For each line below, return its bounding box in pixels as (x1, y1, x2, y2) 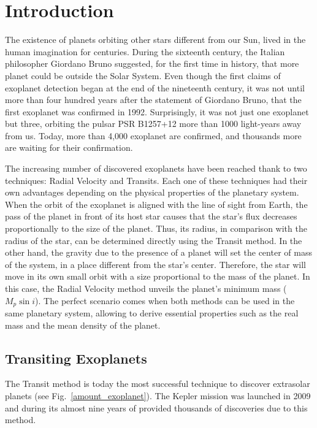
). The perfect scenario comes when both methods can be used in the (35, 294, 295, 307)
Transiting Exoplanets (5, 348, 147, 367)
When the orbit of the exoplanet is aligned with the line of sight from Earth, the (5, 197, 308, 210)
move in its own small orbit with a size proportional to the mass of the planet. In (5, 270, 310, 283)
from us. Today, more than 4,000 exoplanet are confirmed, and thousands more (5, 129, 302, 142)
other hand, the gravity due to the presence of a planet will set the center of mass (5, 246, 312, 259)
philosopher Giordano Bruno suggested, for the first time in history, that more (5, 57, 299, 70)
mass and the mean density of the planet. (5, 318, 161, 331)
